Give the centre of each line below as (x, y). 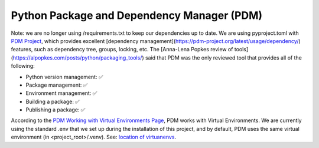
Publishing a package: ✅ (56, 110)
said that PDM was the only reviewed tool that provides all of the (224, 57)
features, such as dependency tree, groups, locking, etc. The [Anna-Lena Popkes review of (122, 50)
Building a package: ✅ (53, 101)
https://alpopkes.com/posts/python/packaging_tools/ (77, 57)
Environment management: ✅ (61, 93)
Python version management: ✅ (64, 77)
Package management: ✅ (57, 85)
